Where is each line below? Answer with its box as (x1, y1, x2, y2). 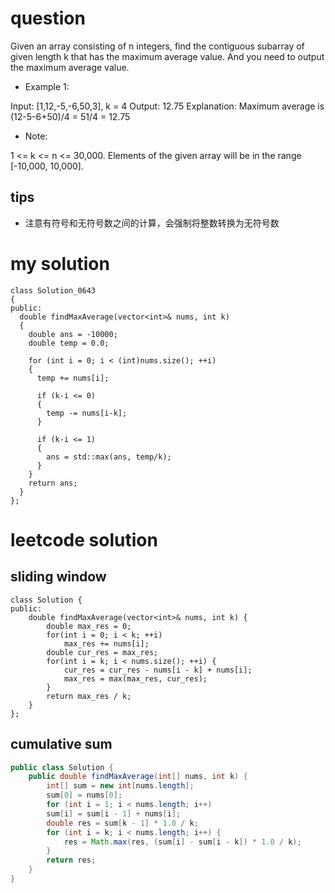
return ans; (28, 478, 78, 488)
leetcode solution (10, 528, 158, 551)
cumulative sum (10, 736, 113, 753)
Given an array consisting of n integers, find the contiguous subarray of (10, 40, 305, 52)
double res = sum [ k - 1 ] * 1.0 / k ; (46, 818, 199, 828)
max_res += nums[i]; (63, 638, 150, 649)
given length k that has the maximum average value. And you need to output (10, 50, 325, 62)
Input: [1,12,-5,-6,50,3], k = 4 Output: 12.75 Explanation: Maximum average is (10, 100, 325, 112)
